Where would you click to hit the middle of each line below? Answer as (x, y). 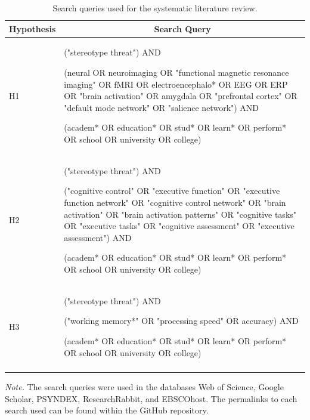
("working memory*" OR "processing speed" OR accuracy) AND (181, 321)
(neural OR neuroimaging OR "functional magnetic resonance (176, 72)
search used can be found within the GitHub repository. (107, 410)
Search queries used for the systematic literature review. (155, 8)
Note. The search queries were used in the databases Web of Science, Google (144, 386)
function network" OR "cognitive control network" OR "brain (175, 203)
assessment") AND (98, 237)
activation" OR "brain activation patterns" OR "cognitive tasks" (180, 214)
